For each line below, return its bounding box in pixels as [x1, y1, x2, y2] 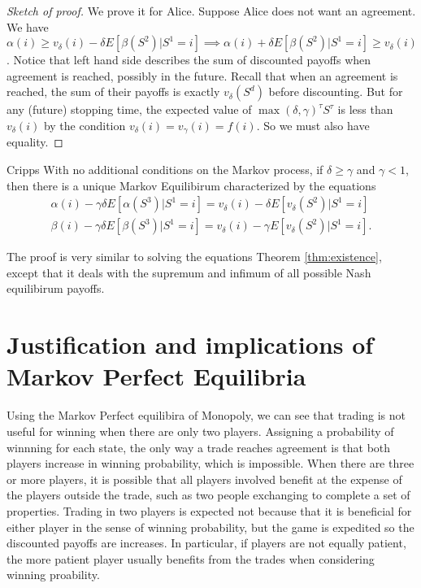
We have [7, 18, 49, 35]
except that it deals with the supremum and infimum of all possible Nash [7, 264, 371, 281]
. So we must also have [256, 116, 370, 133]
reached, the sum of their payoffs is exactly [7, 83, 220, 100]
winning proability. [7, 566, 100, 583]
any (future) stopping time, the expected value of [7, 101, 252, 118]
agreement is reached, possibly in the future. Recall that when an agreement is [7, 67, 398, 84]
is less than [337, 101, 393, 118]
